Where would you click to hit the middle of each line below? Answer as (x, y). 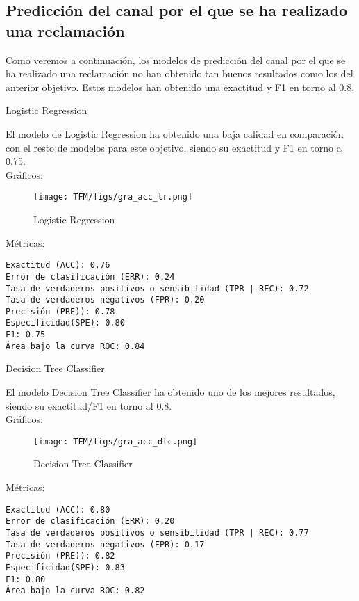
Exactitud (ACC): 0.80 (58, 510)
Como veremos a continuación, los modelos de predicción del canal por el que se (176, 59)
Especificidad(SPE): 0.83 (65, 567)
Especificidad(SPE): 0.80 (65, 323)
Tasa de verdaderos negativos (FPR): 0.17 (105, 544)
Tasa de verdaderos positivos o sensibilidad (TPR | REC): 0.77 (157, 532)
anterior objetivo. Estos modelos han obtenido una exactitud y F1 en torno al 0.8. (180, 87)
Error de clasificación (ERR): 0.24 (90, 277)
